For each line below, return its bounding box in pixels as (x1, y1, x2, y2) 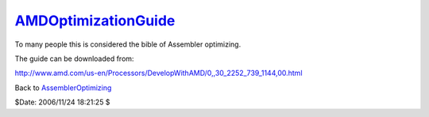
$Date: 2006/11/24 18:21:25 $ (14, 97, 110, 107)
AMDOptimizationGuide (14, 12, 176, 29)
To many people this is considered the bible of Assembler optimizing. (14, 40, 242, 49)
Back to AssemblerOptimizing (14, 83, 112, 92)
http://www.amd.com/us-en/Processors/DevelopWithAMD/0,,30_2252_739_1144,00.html (14, 68, 303, 78)
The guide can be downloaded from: (14, 54, 134, 63)
